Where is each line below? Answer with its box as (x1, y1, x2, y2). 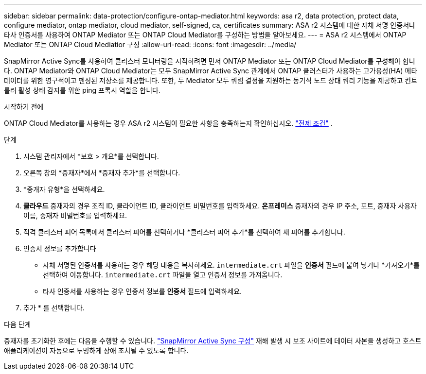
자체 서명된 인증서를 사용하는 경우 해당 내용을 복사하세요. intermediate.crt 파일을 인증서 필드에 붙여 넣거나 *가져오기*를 (43, 261, 420, 269)
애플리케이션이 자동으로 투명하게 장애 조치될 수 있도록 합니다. (4, 346, 189, 355)
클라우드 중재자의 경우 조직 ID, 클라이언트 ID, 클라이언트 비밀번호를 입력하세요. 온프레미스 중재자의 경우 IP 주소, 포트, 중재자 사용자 (23, 202, 417, 210)
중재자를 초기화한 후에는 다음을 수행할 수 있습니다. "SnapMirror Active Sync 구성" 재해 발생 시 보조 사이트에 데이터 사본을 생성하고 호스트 (4, 337, 422, 345)
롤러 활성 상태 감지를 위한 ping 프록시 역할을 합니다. (4, 86, 160, 94)
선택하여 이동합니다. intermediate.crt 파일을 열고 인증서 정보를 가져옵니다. (43, 271, 283, 279)
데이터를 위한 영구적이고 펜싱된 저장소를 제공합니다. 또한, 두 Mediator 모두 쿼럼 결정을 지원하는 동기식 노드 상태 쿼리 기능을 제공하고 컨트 (4, 76, 418, 85)
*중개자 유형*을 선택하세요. (23, 185, 105, 193)
